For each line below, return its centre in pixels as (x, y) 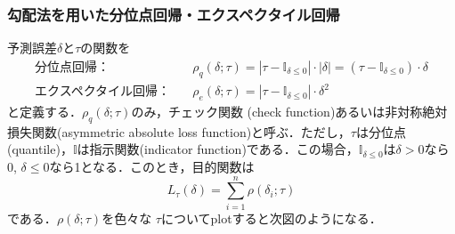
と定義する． (45, 111)
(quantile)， (40, 149)
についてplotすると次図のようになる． (271, 218)
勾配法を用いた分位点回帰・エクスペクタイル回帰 (174, 14)
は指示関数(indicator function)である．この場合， (218, 149)
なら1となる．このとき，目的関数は (152, 166)
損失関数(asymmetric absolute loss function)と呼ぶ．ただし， (179, 131)
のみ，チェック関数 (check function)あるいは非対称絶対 (289, 111)
